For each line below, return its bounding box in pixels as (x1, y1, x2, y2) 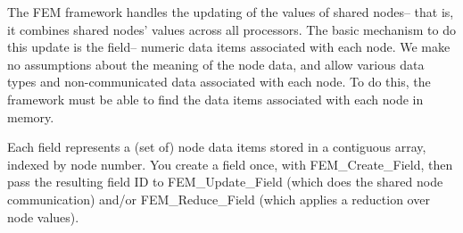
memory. (7, 107, 54, 126)
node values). (7, 207, 79, 226)
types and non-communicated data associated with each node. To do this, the (7, 72, 431, 91)
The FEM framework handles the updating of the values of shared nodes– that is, (7, 3, 454, 21)
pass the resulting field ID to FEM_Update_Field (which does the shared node (7, 172, 443, 191)
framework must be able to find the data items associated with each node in (7, 89, 424, 108)
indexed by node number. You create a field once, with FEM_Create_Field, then (7, 154, 453, 173)
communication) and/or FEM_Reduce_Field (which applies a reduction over (7, 189, 430, 208)
